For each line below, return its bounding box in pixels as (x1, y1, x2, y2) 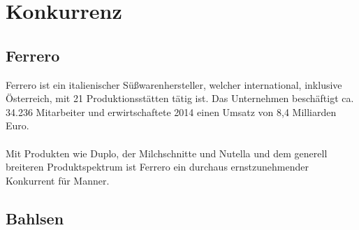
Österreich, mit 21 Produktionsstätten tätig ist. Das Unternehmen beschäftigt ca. (6, 91, 354, 106)
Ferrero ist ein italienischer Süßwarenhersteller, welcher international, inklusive (6, 77, 342, 92)
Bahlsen (6, 207, 64, 229)
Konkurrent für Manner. (6, 173, 110, 187)
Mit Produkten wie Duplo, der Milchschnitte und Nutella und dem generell (6, 145, 328, 160)
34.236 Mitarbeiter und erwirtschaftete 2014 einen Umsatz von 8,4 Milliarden (6, 104, 337, 119)
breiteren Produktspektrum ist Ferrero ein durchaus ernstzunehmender (6, 159, 309, 174)
